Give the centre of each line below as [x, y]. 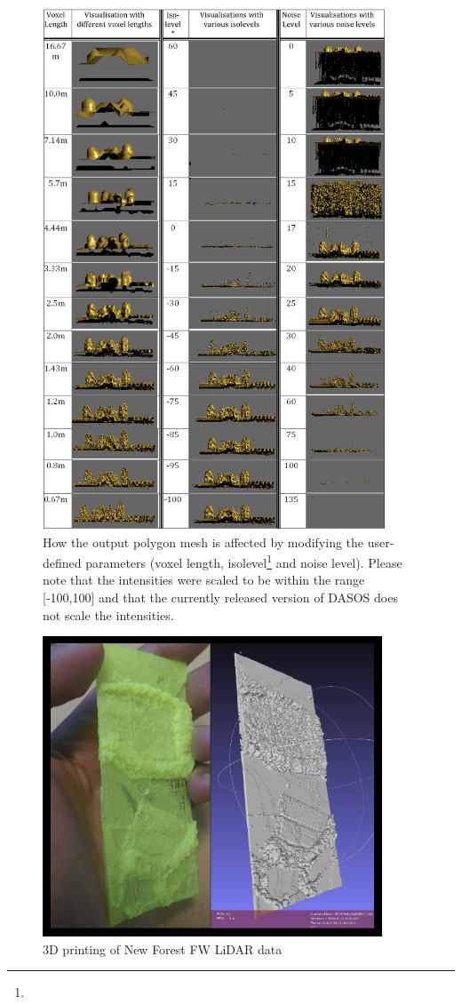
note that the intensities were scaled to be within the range [204, 580]
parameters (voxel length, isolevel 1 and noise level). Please [244, 561]
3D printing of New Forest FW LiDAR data [163, 948]
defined [62, 562]
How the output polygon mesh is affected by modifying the [203, 542]
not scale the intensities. [108, 614]
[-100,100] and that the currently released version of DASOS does [220, 597]
